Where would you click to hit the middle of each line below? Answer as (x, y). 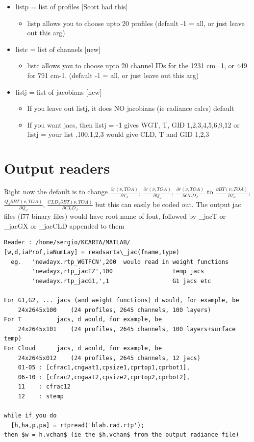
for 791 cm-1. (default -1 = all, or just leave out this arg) (113, 75)
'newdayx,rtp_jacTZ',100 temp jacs (118, 272)
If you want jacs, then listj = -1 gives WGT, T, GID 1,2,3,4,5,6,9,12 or (133, 124)
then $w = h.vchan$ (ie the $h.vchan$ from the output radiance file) (122, 435)
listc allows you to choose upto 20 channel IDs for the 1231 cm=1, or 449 (137, 65)
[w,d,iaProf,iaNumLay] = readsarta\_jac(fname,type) (92, 252)
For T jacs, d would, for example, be (83, 320)
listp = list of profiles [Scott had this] (72, 6)
